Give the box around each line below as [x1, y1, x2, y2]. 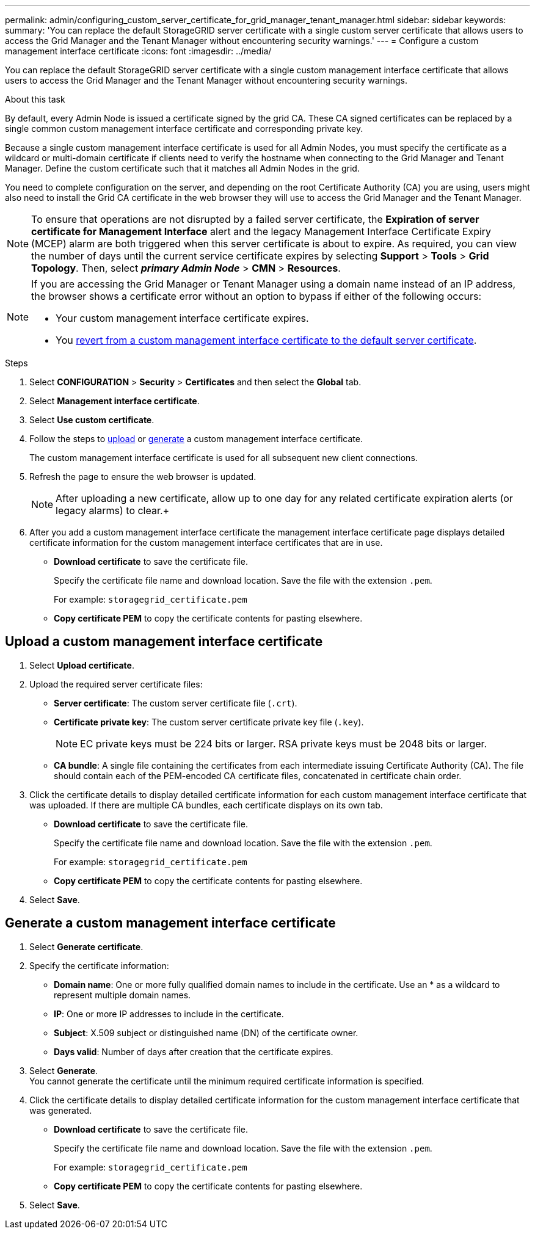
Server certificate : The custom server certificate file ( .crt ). [54, 697, 297, 708]
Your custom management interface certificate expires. [56, 312, 309, 324]
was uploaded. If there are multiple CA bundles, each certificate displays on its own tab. [29, 799, 383, 810]
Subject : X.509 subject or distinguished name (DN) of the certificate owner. [54, 1027, 358, 1038]
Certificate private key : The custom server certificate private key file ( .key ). [54, 716, 364, 727]
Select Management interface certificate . [29, 396, 200, 406]
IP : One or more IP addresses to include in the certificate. [54, 1008, 284, 1019]
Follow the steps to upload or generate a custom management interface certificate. [29, 434, 363, 444]
